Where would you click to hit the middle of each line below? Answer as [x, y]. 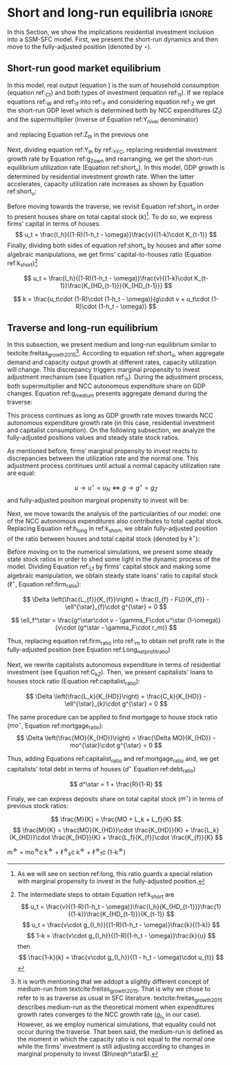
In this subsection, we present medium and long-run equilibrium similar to [112, 345]
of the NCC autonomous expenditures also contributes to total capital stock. [115, 521]
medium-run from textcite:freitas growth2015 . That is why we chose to [114, 990]
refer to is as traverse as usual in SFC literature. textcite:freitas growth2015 [120, 999]
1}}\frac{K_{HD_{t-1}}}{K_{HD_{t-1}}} [111, 285]
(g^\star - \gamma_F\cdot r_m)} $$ [127, 627]
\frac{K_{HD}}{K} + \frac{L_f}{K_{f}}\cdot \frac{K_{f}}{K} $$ [137, 838]
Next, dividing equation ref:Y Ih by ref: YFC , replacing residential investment [112, 150]
